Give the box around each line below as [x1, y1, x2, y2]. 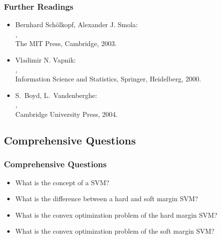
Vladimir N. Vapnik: [15, 55, 76, 64]
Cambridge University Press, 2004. [15, 109, 118, 119]
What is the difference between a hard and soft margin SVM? [15, 193, 198, 204]
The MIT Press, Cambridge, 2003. [15, 38, 117, 48]
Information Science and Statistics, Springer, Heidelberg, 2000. [15, 74, 201, 84]
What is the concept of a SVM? [15, 177, 109, 187]
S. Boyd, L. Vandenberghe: [15, 90, 97, 100]
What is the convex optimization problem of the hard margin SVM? [15, 209, 218, 220]
